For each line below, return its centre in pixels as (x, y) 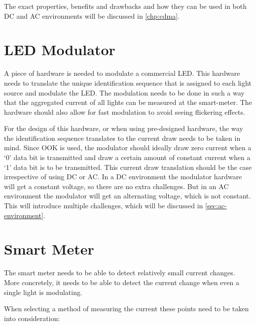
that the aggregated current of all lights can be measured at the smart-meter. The (128, 102)
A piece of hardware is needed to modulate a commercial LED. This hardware (122, 73)
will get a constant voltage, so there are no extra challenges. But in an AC (116, 186)
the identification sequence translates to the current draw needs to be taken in (122, 138)
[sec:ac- (216, 206)
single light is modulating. (43, 292)
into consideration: (32, 318)
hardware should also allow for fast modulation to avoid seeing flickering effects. (125, 112)
